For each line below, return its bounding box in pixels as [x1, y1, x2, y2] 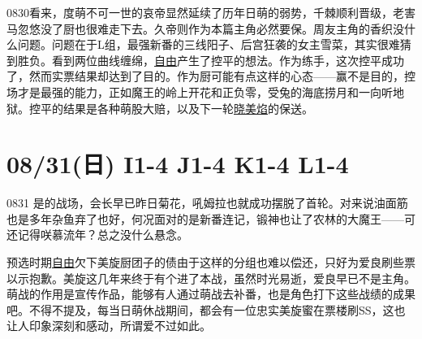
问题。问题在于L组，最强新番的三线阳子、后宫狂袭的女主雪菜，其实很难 [17, 36, 400, 53]
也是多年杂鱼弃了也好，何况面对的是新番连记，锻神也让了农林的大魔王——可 [6, 210, 416, 227]
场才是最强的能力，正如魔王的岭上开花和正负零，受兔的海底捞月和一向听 [6, 83, 393, 100]
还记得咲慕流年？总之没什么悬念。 [6, 226, 188, 243]
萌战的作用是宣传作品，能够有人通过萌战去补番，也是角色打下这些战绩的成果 [6, 285, 416, 302]
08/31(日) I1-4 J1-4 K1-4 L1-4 [6, 147, 349, 180]
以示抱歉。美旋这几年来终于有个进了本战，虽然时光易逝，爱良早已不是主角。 [6, 269, 416, 286]
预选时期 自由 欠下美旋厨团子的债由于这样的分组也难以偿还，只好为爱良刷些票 [6, 254, 416, 271]
